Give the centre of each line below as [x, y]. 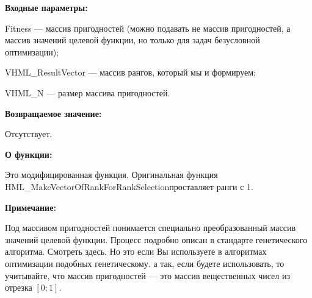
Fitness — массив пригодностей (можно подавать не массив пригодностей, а [148, 28]
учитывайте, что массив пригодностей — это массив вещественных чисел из [147, 275]
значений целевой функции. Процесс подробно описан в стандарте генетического [156, 239]
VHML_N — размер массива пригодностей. [88, 92]
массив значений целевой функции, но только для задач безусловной [132, 40]
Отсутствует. [29, 134]
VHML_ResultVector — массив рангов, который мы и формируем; [130, 72]
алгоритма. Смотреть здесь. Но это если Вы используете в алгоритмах [136, 251]
